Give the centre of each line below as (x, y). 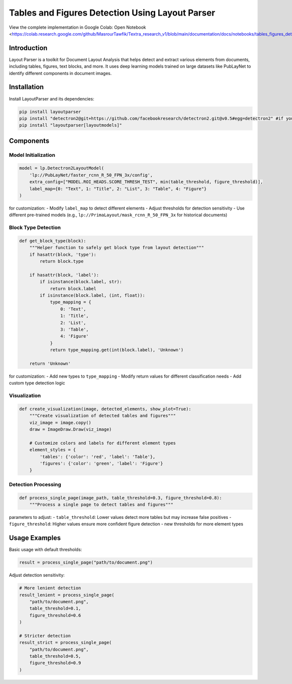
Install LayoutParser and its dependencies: (52, 99)
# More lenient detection (50, 588)
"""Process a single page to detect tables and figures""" (101, 504)
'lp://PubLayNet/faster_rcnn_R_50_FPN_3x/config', (91, 175)
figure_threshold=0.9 (55, 663)
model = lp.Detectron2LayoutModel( (62, 168)
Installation (26, 87)
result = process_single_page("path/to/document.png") (86, 562)
